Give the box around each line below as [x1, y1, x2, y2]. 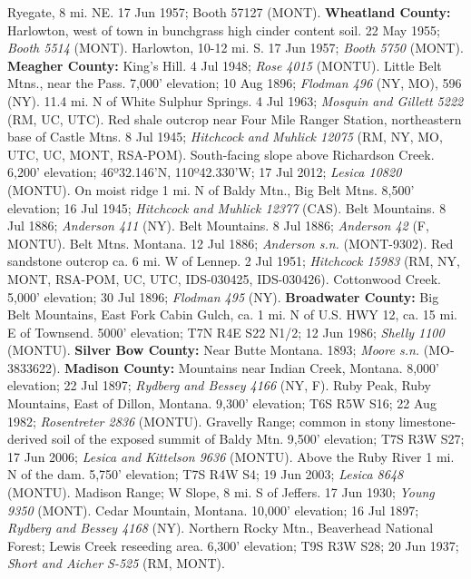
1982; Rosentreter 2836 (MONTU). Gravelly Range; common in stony [7, 411, 396, 430]
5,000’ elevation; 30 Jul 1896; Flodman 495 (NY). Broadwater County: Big [7, 287, 439, 306]
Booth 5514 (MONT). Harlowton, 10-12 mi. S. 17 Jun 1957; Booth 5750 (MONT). [7, 38, 464, 57]
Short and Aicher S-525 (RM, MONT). [7, 554, 225, 573]
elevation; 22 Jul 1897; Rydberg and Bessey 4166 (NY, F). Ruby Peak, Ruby [7, 376, 431, 395]
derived [7, 429, 48, 448]
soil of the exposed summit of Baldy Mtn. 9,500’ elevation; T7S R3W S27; [52, 429, 465, 448]
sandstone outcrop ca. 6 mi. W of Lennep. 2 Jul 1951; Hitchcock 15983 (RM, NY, [7, 251, 460, 270]
